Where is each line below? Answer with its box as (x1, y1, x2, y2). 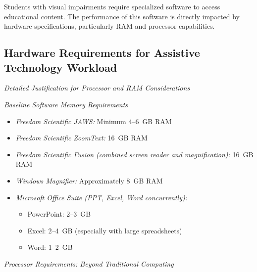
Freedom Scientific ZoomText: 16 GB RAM (15, 133, 148, 143)
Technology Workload (4, 59, 117, 75)
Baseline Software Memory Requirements (4, 99, 128, 109)
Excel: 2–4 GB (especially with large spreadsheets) (27, 225, 182, 235)
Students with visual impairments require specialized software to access (4, 1, 220, 11)
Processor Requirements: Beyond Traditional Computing (4, 258, 174, 269)
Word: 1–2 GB (27, 242, 73, 252)
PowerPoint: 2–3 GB (27, 209, 91, 219)
